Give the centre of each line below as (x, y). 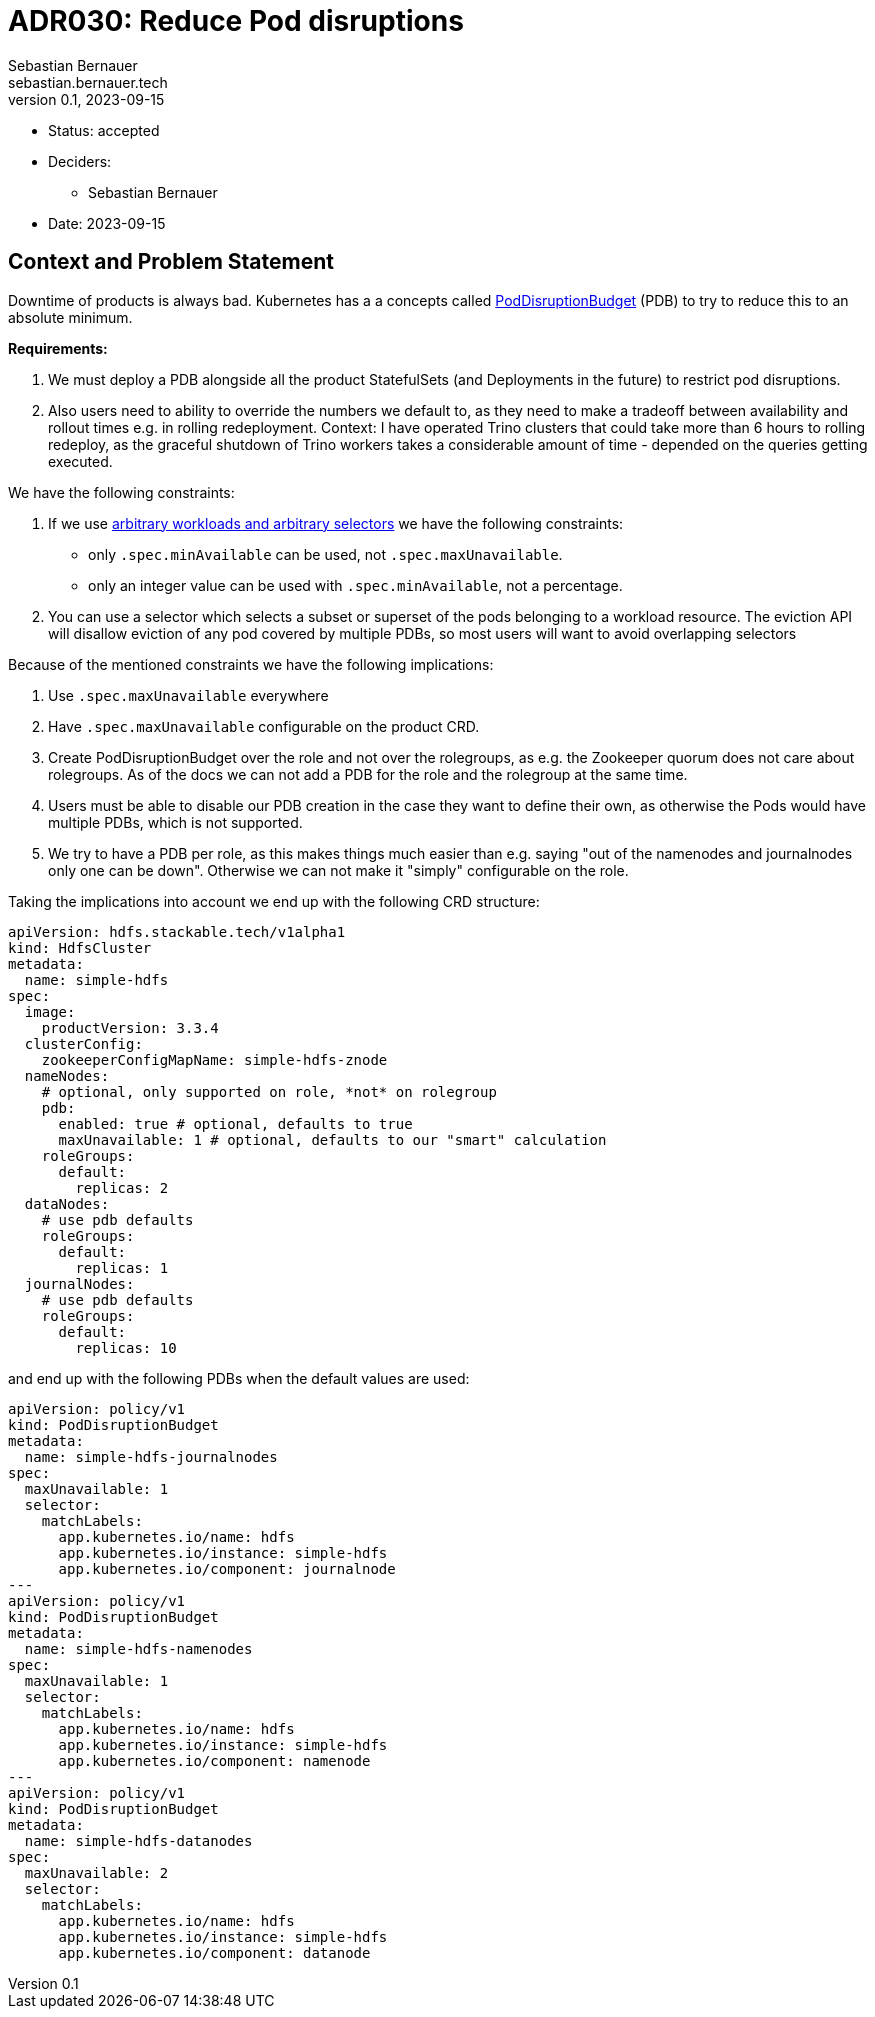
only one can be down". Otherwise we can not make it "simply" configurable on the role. (338, 870)
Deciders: (80, 161)
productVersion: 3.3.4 (130, 1027)
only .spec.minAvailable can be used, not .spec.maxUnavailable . (325, 554)
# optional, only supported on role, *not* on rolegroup (269, 1091)
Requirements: (58, 348)
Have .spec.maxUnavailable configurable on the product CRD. (264, 726)
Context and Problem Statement (171, 262)
